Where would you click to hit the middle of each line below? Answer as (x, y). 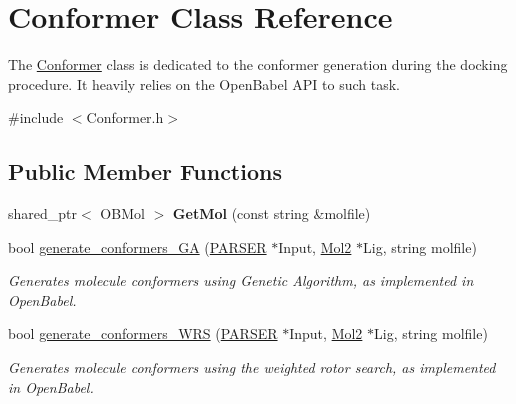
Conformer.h (125, 117)
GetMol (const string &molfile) (271, 213)
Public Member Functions (145, 171)
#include (36, 117)
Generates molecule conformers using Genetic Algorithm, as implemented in (241, 280)
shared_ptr (43, 213)
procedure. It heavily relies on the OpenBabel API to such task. (204, 83)
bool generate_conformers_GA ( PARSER (137, 246)
